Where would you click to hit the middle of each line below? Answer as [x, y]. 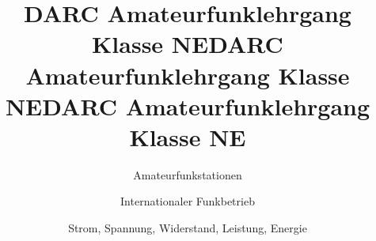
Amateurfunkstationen [188, 174]
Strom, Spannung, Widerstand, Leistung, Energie [188, 228]
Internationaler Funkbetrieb [188, 201]
